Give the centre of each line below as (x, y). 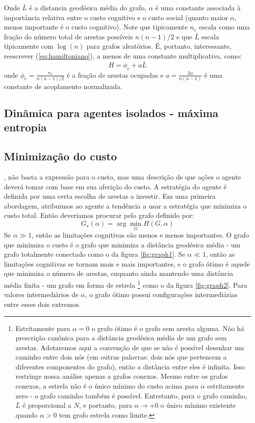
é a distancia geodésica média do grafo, (88, 7)
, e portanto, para (106, 405)
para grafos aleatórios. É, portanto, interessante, (159, 46)
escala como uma (224, 27)
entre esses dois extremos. (42, 304)
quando (26, 414)
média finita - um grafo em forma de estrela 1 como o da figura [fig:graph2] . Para (126, 284)
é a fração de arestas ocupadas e (115, 75)
